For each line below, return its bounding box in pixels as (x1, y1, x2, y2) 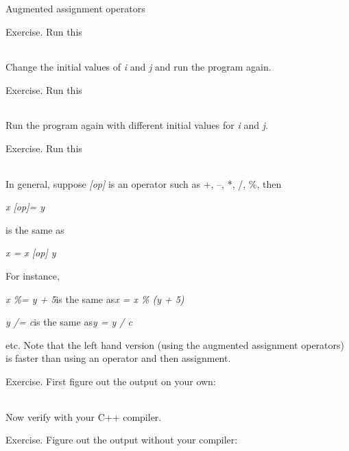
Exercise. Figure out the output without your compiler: (5, 432, 238, 447)
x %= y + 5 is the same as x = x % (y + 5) (5, 291, 184, 306)
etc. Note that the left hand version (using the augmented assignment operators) (5, 337, 344, 352)
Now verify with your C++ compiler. (5, 409, 162, 424)
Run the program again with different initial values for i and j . (5, 118, 268, 132)
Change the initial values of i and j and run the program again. (5, 60, 272, 74)
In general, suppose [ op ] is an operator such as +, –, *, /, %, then (5, 176, 282, 191)
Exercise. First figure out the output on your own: (5, 374, 216, 388)
